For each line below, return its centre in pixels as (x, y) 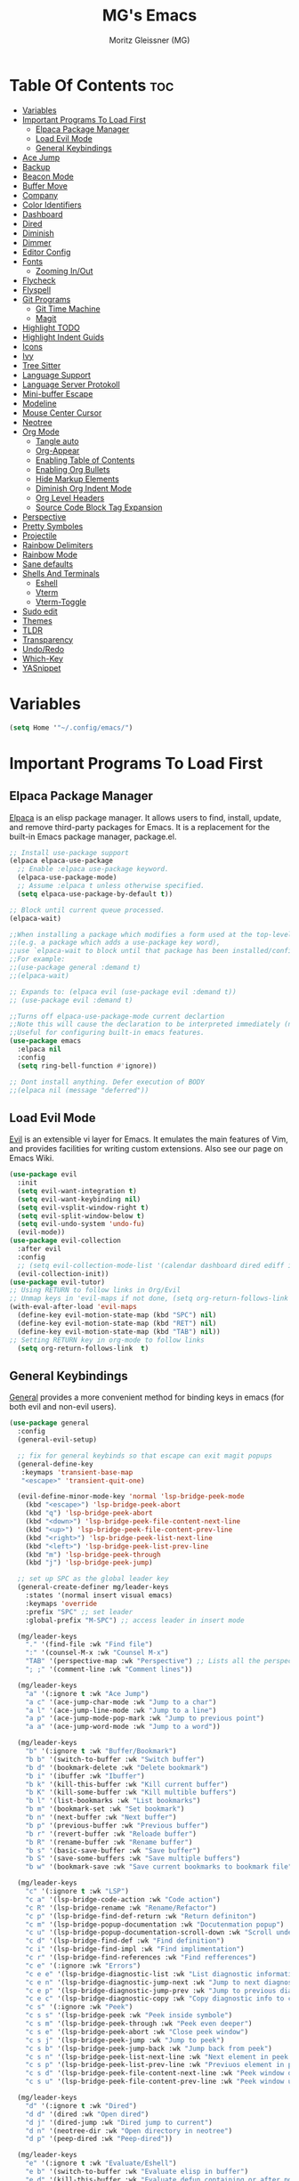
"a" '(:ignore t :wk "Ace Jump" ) (87, 1693)
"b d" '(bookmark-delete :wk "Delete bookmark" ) (117, 1767)
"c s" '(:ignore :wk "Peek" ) (79, 2007)
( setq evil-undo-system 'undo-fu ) (81, 1224)
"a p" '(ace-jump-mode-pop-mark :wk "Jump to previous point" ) (145, 1718)
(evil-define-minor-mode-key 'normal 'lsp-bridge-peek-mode (131, 1497)
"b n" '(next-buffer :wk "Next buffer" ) (101, 1817)
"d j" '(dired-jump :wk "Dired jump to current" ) (119, 2122)
